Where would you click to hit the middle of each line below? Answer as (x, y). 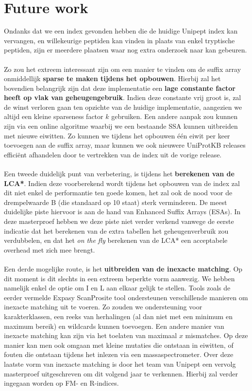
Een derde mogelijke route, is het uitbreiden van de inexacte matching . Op (123, 268)
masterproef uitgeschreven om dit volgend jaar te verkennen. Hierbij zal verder (121, 373)
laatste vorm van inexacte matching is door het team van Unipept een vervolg (120, 364)
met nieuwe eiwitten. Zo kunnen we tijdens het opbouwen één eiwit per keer (117, 135)
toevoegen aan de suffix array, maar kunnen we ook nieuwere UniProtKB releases (125, 145)
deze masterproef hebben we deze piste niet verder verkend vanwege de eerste (119, 221)
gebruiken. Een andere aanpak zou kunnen (175, 116)
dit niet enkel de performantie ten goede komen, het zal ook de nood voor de (118, 193)
